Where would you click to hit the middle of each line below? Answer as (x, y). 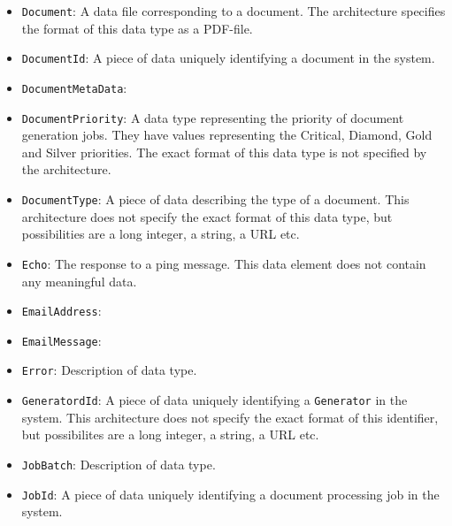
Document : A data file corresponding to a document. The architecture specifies (234, 11)
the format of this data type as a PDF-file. (137, 28)
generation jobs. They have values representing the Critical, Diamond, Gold (227, 135)
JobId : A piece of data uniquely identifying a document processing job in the (230, 494)
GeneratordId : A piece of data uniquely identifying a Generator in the (215, 400)
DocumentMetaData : (74, 87)
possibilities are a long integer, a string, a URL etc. (161, 234)
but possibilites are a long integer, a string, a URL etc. (170, 435)
